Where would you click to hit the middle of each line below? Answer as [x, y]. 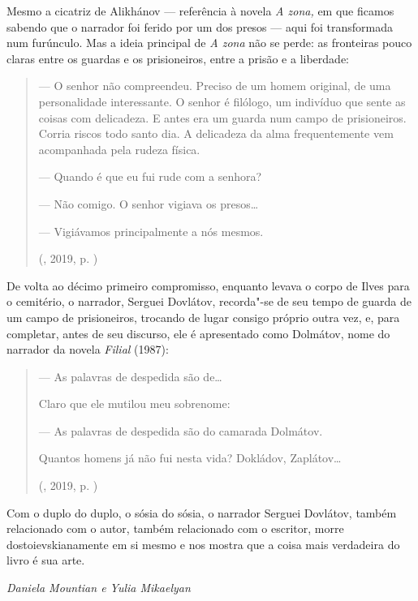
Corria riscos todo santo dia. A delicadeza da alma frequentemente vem [216, 133]
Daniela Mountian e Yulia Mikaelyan [99, 588]
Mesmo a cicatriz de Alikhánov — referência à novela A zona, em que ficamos [200, 11]
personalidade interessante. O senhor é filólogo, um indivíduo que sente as [222, 101]
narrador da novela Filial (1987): [88, 349]
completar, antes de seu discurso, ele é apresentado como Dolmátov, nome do [198, 333]
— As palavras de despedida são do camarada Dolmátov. [181, 430]
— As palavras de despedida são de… [130, 376]
